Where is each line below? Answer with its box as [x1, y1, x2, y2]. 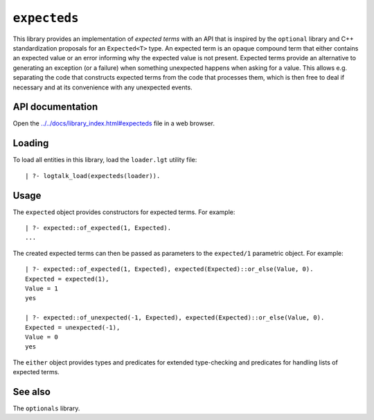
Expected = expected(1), [25, 274, 109, 283]
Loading [12, 137, 49, 149]
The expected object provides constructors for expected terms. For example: [12, 208, 235, 216]
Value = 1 [25, 284, 58, 292]
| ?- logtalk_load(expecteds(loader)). [25, 172, 161, 180]
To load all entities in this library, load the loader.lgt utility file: [12, 156, 197, 164]
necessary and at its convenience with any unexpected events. [12, 83, 193, 91]
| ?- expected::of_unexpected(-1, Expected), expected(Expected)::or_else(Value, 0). [25, 314, 325, 322]
